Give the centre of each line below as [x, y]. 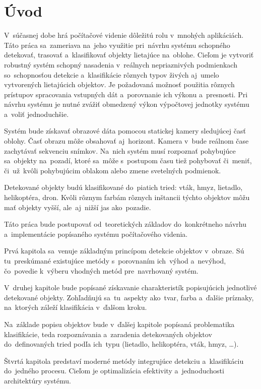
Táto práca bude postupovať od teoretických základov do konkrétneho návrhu [125, 224]
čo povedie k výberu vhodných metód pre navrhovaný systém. [101, 270]
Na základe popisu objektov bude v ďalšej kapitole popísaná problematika [119, 324]
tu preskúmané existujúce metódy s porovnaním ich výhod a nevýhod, [115, 261]
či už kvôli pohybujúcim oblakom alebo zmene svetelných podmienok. [113, 170]
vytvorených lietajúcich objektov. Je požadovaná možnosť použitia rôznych [119, 84]
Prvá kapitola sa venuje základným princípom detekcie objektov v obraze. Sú [124, 251]
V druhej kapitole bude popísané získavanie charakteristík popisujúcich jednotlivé [130, 287]
